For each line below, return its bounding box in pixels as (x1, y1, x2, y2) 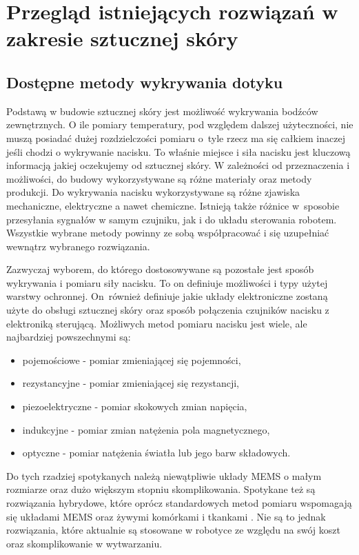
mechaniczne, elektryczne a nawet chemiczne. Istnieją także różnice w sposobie (6, 198, 340, 212)
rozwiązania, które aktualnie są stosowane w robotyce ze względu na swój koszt (6, 523, 340, 537)
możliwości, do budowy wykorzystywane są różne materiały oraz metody (6, 171, 312, 185)
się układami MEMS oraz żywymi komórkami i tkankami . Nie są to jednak (6, 509, 326, 523)
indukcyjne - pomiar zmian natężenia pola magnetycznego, (22, 422, 270, 436)
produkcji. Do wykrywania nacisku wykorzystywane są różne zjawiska (6, 185, 300, 199)
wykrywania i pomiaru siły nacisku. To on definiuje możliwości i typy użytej (6, 275, 328, 290)
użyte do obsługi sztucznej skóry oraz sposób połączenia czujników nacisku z (6, 303, 329, 317)
